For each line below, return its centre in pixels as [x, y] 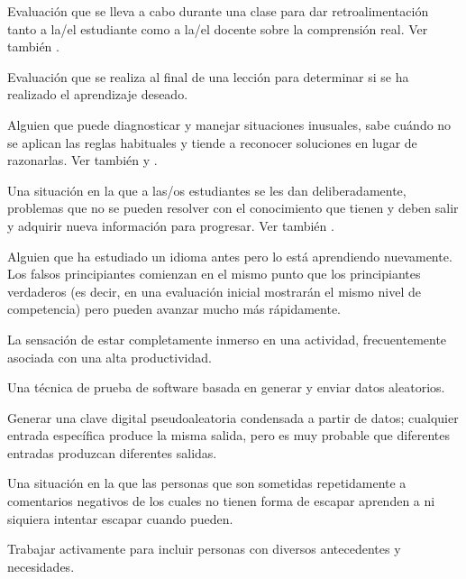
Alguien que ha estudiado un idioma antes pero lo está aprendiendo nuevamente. [230, 256]
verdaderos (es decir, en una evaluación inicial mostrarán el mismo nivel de [214, 291]
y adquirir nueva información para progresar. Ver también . [171, 225]
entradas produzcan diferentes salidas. [112, 452]
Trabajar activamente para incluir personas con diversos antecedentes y [204, 549]
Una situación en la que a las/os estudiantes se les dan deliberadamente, [207, 190]
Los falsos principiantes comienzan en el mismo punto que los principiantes [214, 274]
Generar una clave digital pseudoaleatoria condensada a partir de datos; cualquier [233, 417]
